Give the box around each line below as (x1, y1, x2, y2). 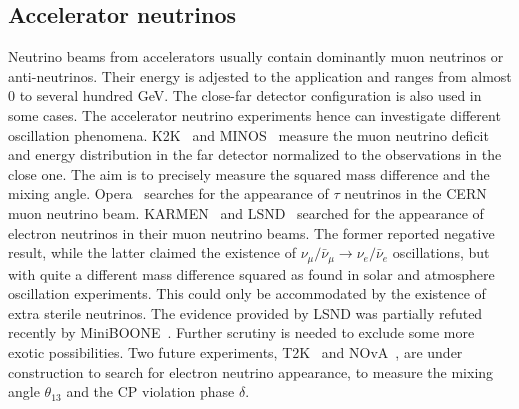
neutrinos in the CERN (344, 183, 487, 204)
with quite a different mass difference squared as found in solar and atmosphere (8, 263, 495, 284)
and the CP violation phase (66, 381, 235, 402)
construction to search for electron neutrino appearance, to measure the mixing (8, 361, 494, 382)
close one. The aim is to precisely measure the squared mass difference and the (8, 163, 490, 184)
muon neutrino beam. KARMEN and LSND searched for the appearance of (8, 202, 484, 223)
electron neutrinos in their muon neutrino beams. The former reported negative (8, 222, 495, 243)
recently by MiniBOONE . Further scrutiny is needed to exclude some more (8, 322, 475, 343)
